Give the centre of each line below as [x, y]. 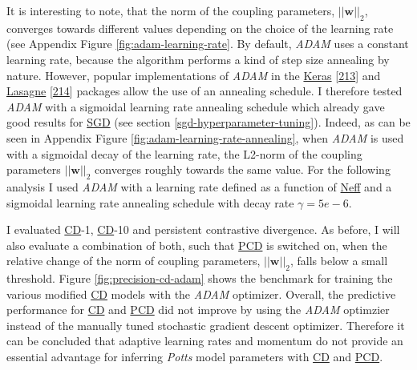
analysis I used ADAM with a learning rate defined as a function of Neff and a [199, 186]
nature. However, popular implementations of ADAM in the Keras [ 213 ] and [194, 75]
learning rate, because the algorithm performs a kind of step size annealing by [198, 59]
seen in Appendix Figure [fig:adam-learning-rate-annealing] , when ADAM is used [205, 137]
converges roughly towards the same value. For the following [243, 169]
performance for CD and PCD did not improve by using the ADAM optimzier [198, 310]
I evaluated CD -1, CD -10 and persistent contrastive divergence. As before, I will [203, 229]
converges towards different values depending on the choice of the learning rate [200, 28]
